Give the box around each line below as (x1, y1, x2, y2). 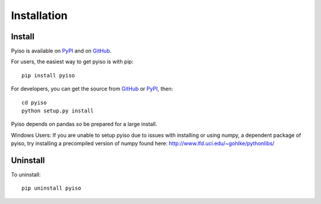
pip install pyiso (21, 72, 75, 79)
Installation (11, 9, 68, 22)
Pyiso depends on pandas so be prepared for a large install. (11, 121, 158, 128)
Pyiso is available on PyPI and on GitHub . (11, 48, 112, 55)
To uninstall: (11, 171, 41, 178)
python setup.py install (21, 108, 94, 114)
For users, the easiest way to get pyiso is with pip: (11, 58, 134, 65)
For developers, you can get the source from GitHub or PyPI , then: (11, 85, 174, 92)
